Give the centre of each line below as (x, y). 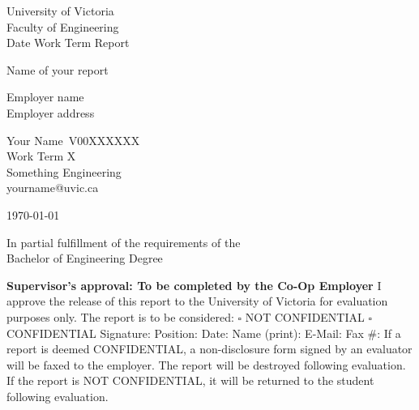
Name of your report (58, 69)
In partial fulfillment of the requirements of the (124, 242)
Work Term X (41, 156)
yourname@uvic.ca (53, 188)
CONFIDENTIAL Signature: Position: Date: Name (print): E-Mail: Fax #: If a (204, 333)
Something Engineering (64, 171)
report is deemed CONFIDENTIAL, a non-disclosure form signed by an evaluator (209, 349)
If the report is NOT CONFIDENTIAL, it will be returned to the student (190, 380)
